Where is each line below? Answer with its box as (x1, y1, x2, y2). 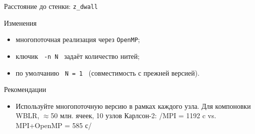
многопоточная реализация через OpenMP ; (15, 34, 140, 45)
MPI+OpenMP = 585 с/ (15, 120, 92, 130)
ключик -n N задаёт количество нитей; (15, 50, 140, 61)
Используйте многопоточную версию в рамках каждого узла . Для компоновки (15, 100, 251, 111)
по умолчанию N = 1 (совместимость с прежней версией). (15, 67, 200, 78)
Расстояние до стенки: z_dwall (4, 1, 98, 11)
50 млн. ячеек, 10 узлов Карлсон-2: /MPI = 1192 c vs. (51, 110, 216, 121)
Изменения (4, 17, 37, 28)
